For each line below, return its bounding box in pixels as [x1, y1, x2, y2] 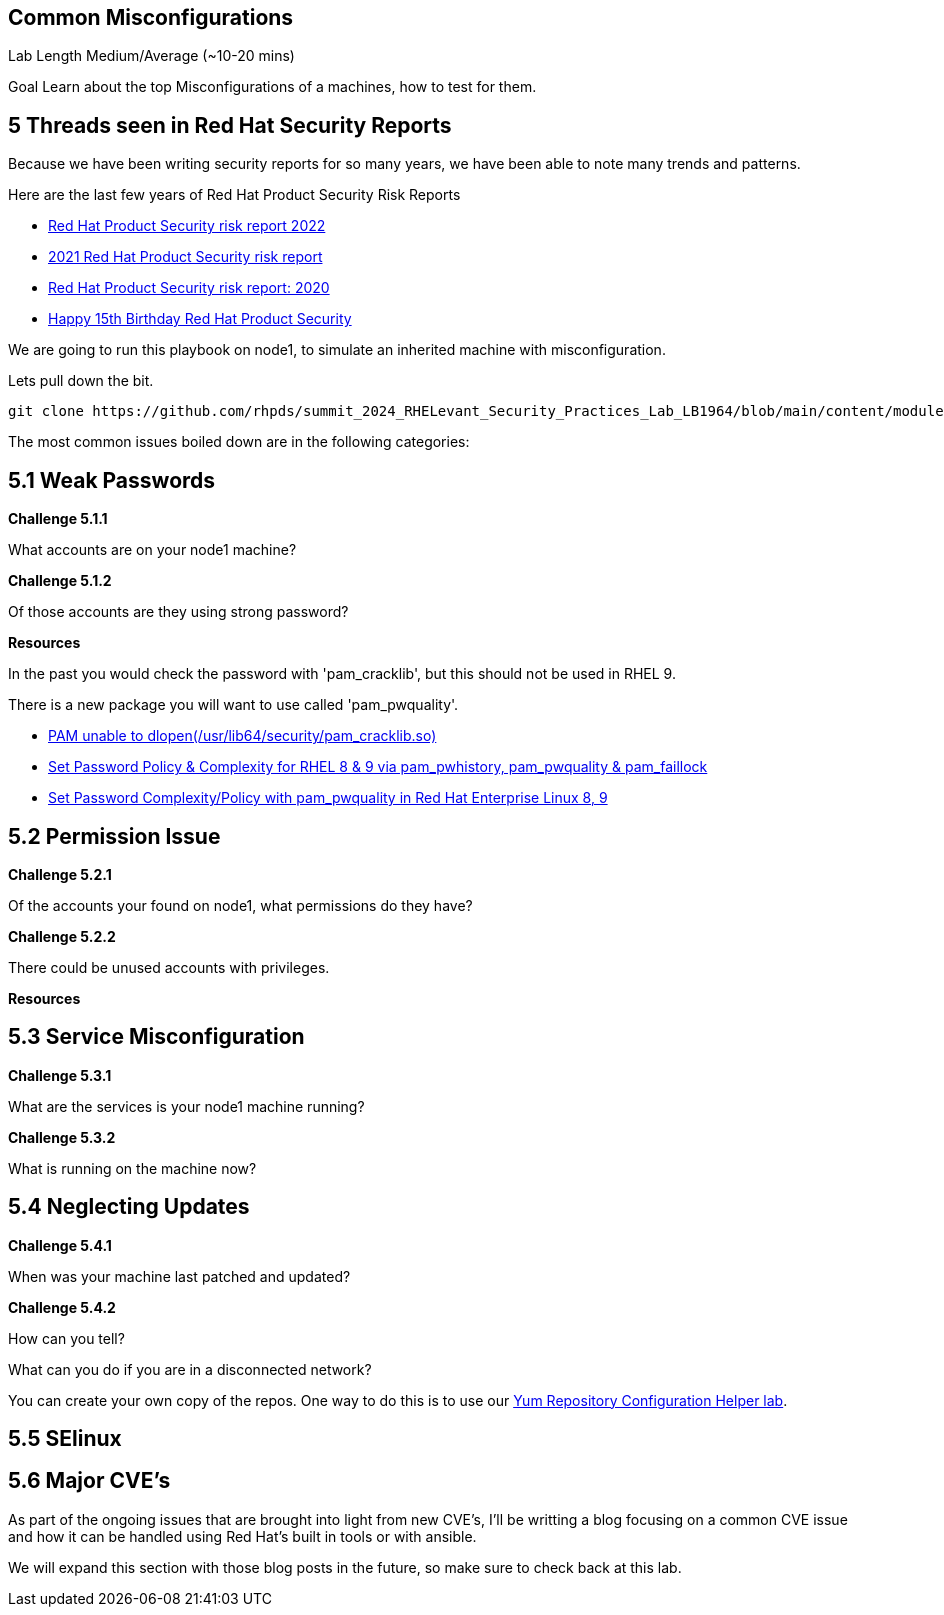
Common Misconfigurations [8, 5, 294, 30]
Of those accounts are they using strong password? [8, 603, 349, 621]
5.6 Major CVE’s [8, 1468, 171, 1494]
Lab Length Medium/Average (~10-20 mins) [8, 47, 295, 65]
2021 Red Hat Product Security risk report [48, 248, 323, 266]
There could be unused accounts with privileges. [8, 958, 330, 976]
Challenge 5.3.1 [8, 1066, 112, 1084]
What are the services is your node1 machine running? [8, 1097, 365, 1115]
